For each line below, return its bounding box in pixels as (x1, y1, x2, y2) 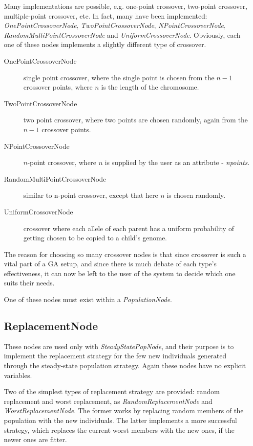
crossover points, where (23, 82, 93, 92)
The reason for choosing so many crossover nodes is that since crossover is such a (4, 249, 247, 259)
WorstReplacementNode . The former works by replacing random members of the (4, 405, 244, 416)
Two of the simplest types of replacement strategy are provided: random (4, 386, 220, 397)
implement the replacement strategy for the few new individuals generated (4, 351, 227, 361)
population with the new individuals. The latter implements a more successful (4, 415, 237, 425)
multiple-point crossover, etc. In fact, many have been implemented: (4, 10, 207, 21)
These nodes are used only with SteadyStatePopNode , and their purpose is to (4, 341, 234, 351)
